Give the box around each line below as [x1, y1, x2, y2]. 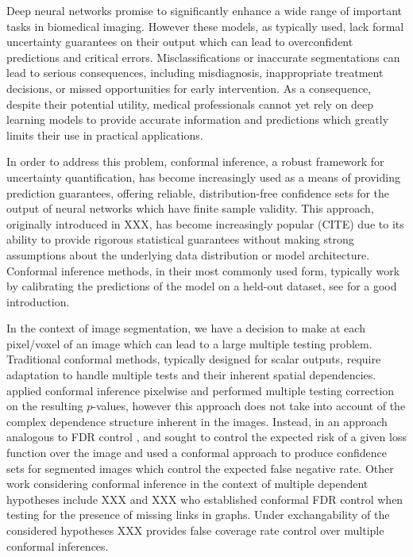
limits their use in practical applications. [6, 126, 203, 143]
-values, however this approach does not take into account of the [92, 398, 406, 414]
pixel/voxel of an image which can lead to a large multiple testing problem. [6, 335, 372, 351]
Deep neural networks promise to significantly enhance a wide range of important [6, 2, 403, 18]
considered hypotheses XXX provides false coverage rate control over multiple [6, 522, 384, 538]
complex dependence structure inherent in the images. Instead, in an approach [6, 413, 388, 429]
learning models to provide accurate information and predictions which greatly [6, 111, 389, 128]
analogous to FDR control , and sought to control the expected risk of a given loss [6, 428, 407, 445]
